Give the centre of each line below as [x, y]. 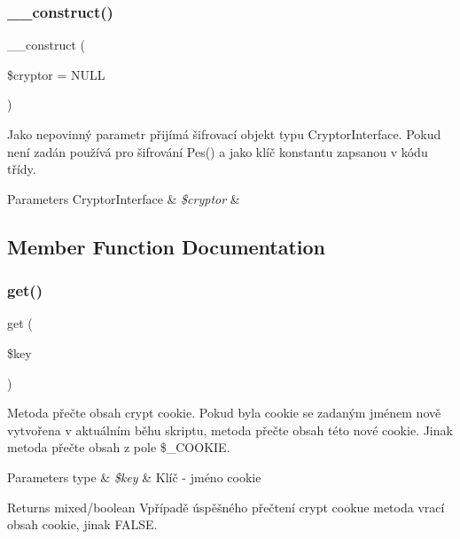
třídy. [22, 169]
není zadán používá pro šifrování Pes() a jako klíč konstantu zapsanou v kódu [218, 151]
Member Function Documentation [167, 246]
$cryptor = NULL [56, 74]
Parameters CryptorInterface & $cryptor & [124, 198]
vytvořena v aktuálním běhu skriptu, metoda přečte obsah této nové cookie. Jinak [230, 430]
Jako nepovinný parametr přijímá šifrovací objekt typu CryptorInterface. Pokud [224, 134]
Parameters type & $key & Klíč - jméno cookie [134, 477]
